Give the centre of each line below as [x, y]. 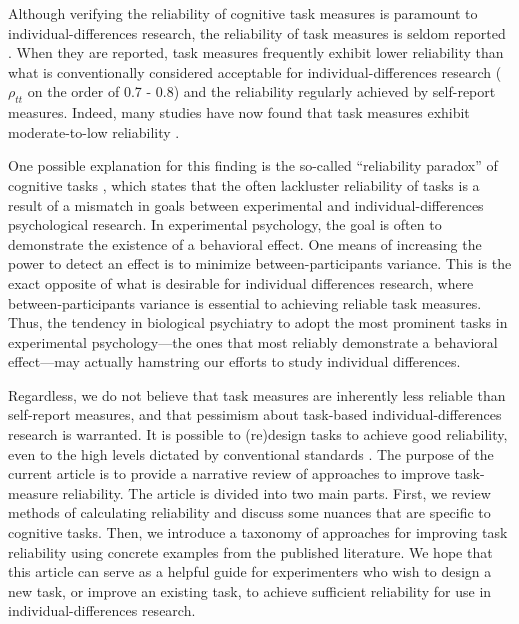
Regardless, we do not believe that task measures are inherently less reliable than [257, 394]
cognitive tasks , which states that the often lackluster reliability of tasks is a [244, 184]
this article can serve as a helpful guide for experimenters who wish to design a [250, 571]
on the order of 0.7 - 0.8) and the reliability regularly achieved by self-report [261, 91]
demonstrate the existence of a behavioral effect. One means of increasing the [245, 243]
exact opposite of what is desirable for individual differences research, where [241, 282]
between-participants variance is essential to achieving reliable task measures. [245, 302]
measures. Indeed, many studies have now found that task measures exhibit [239, 112]
